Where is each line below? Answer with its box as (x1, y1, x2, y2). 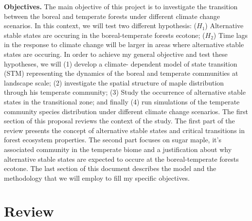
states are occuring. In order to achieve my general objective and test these (4, 49, 228, 59)
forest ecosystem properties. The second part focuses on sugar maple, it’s (4, 135, 221, 145)
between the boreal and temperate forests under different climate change (4, 11, 220, 21)
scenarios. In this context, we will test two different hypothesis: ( (4, 20, 197, 31)
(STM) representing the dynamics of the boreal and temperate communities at (4, 68, 238, 78)
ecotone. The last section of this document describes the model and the (4, 163, 216, 173)
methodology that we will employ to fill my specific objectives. (4, 172, 190, 183)
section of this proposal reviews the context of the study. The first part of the (4, 116, 235, 126)
